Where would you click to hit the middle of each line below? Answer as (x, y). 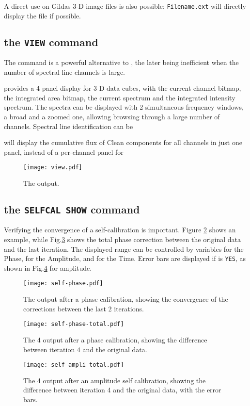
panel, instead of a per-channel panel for (64, 152)
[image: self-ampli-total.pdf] (74, 365)
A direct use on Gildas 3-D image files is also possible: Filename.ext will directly (125, 6)
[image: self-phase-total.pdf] (74, 324)
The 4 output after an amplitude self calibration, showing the (115, 380)
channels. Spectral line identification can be (69, 126)
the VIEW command (51, 41)
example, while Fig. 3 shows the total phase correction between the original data (122, 239)
